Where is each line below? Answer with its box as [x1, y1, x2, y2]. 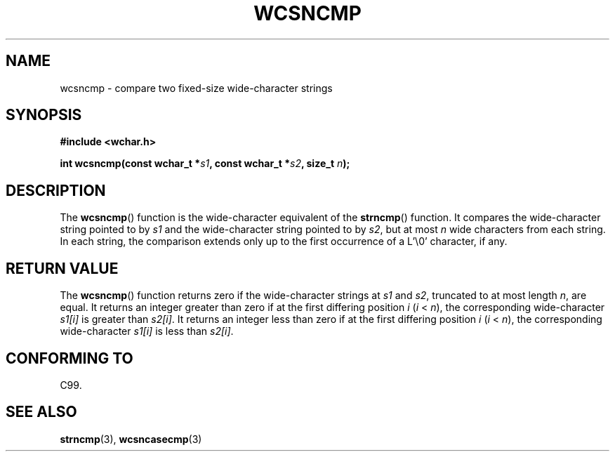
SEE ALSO [6, 403, 77, 421]
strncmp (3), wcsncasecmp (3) [60, 432, 202, 445]
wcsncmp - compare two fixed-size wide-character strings [60, 81, 333, 94]
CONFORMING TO [6, 349, 133, 367]
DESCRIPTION [6, 181, 106, 199]
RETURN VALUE [6, 259, 119, 277]
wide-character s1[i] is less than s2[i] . [60, 325, 234, 338]
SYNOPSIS [6, 106, 82, 124]
